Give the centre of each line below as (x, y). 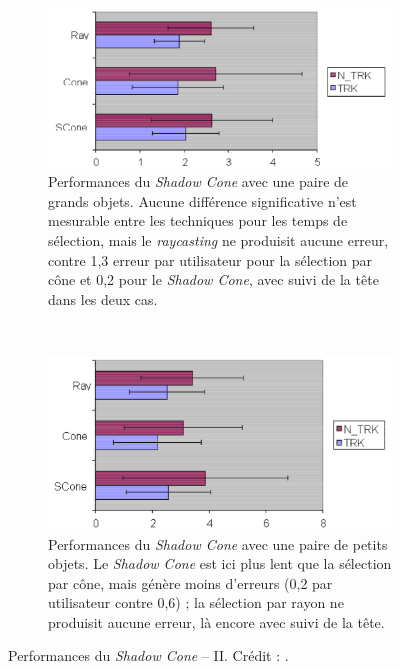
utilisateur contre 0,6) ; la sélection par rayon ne (196, 602)
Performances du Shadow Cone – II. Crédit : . (148, 655)
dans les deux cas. (103, 298)
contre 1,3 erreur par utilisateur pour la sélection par (210, 259)
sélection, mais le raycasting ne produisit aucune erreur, (218, 239)
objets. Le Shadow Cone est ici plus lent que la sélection (220, 563)
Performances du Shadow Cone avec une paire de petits (218, 543)
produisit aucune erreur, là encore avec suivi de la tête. (216, 621)
